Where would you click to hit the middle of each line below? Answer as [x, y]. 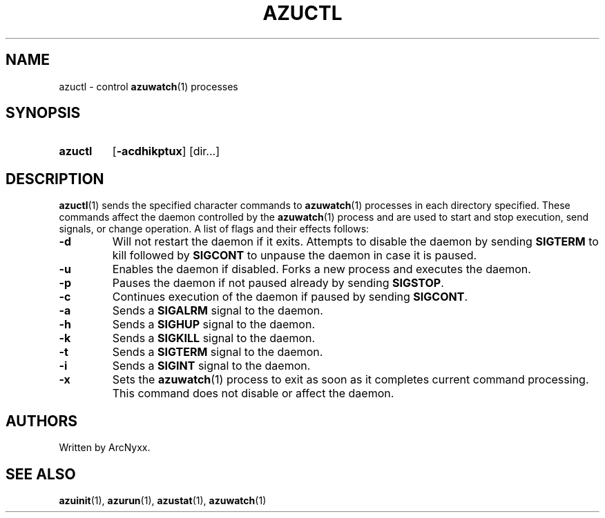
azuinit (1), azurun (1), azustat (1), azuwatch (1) [163, 500]
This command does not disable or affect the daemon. [253, 394]
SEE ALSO [41, 474]
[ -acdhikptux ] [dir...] [166, 151]
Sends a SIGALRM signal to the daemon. [218, 311]
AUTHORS [42, 421]
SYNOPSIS [43, 113]
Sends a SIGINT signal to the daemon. [211, 366]
